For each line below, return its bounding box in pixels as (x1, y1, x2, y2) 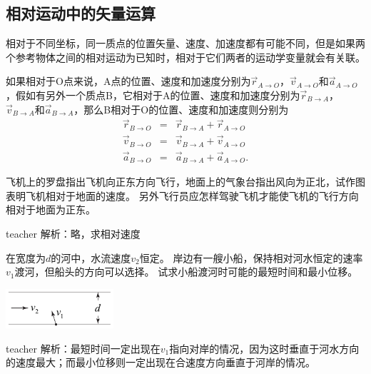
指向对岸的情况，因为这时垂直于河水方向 (169, 340, 360, 355)
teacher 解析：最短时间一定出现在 (6, 340, 161, 355)
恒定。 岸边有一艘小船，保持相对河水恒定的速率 (139, 250, 363, 265)
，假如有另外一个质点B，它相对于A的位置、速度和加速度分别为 (6, 87, 300, 102)
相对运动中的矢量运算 (6, 2, 156, 24)
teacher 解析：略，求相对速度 (6, 226, 141, 241)
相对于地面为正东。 (6, 202, 96, 217)
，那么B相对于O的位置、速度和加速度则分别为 (73, 101, 289, 116)
